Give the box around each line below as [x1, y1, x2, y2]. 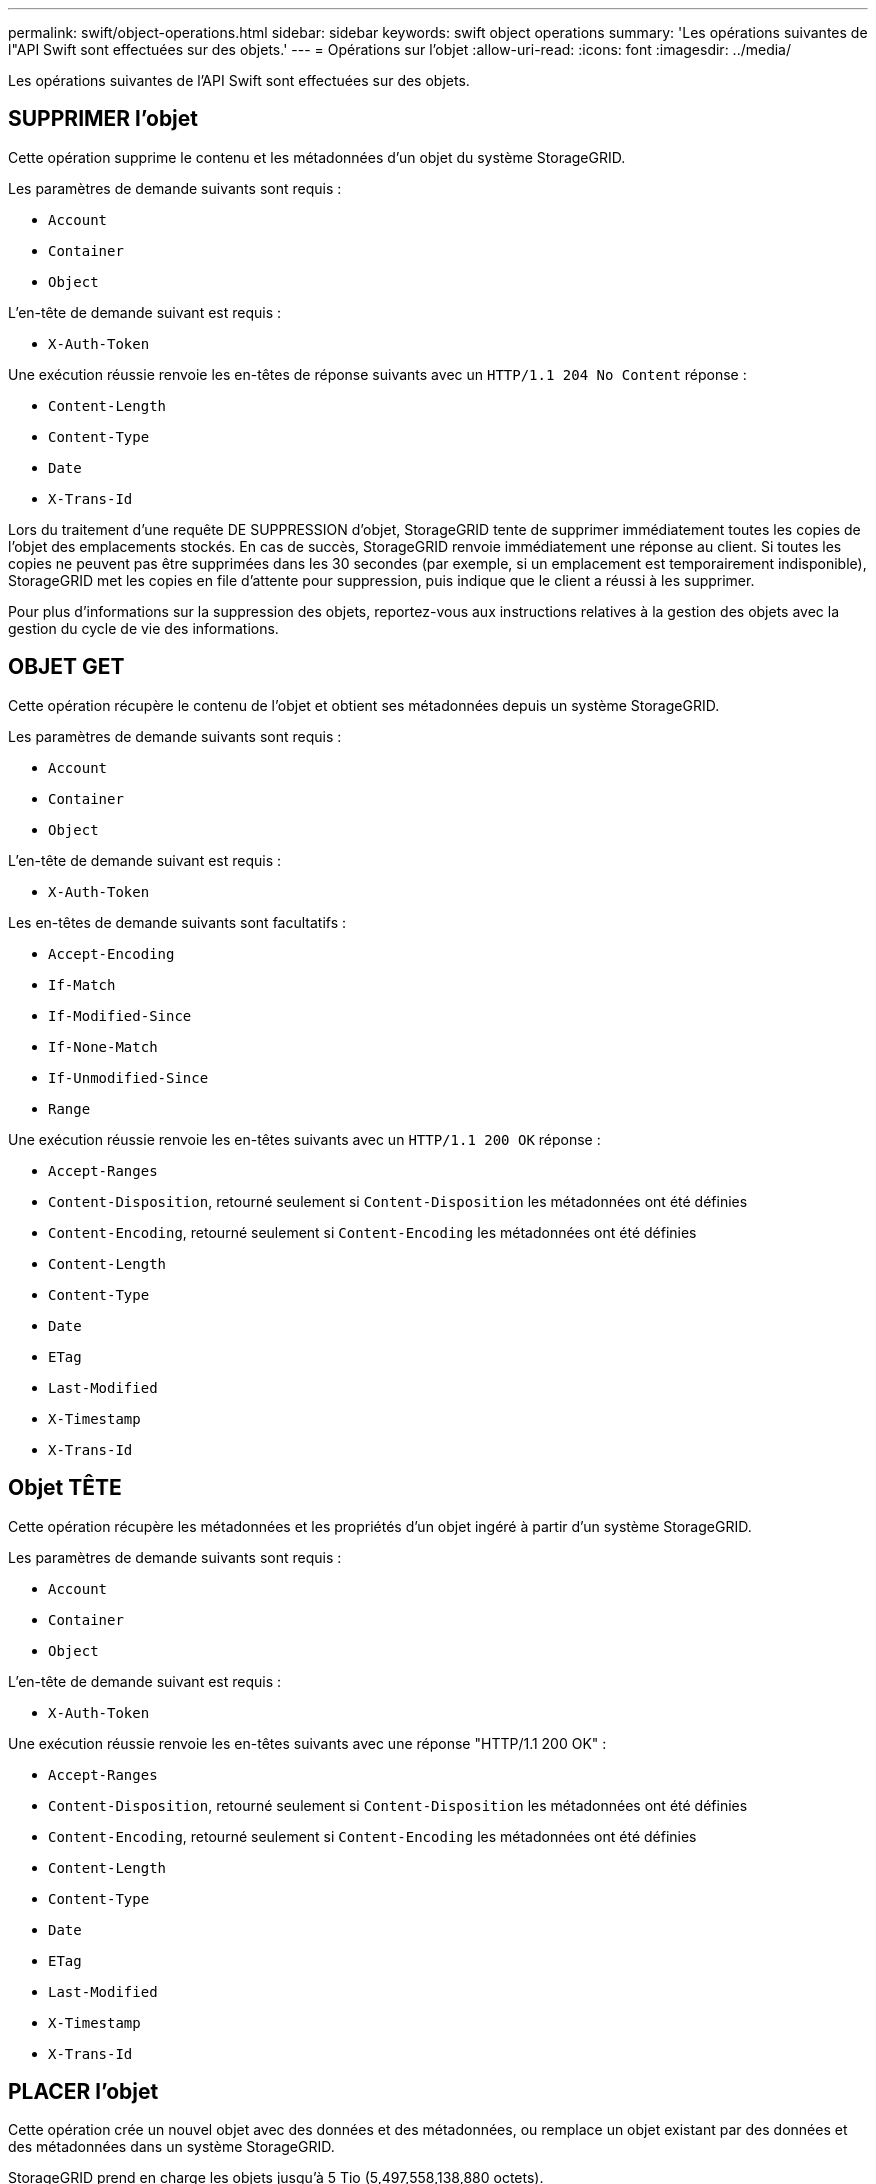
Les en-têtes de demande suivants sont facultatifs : [8, 913, 347, 931]
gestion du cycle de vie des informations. [8, 619, 279, 637]
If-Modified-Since [48, 1007, 192, 1024]
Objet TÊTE [8, 1475, 122, 1501]
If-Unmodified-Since [48, 1069, 209, 1086]
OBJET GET [8, 654, 125, 680]
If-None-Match [48, 1038, 158, 1055]
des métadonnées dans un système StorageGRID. [8, 2138, 335, 2156]
